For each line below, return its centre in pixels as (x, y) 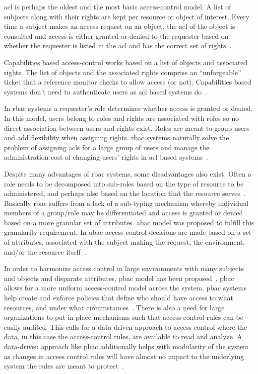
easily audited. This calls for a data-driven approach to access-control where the (126, 327)
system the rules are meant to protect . (64, 366)
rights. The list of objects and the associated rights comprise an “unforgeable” (123, 72)
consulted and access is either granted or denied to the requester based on (116, 36)
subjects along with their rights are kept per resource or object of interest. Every (127, 16)
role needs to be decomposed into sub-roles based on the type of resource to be (124, 183)
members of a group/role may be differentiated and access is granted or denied (124, 213)
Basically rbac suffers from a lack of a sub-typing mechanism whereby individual (126, 203)
